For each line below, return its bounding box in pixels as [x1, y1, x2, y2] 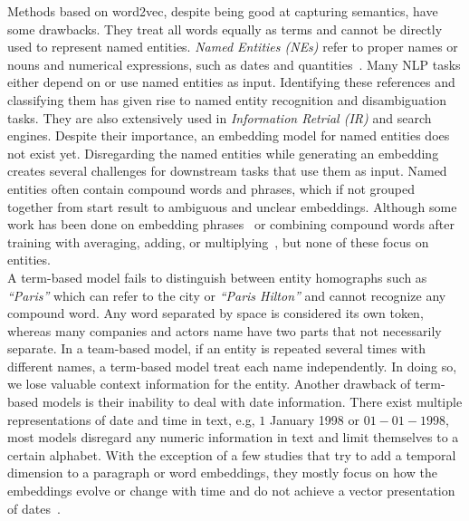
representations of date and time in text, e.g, [7, 410, 255, 429]
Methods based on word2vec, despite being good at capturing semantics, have [7, 2, 438, 20]
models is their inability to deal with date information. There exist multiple [42, 392, 463, 411]
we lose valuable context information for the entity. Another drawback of [7, 374, 411, 393]
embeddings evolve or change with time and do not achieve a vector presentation [7, 481, 455, 500]
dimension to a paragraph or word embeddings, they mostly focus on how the [7, 463, 437, 482]
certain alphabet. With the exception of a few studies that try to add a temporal [7, 445, 456, 464]
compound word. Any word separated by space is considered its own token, [7, 304, 424, 323]
